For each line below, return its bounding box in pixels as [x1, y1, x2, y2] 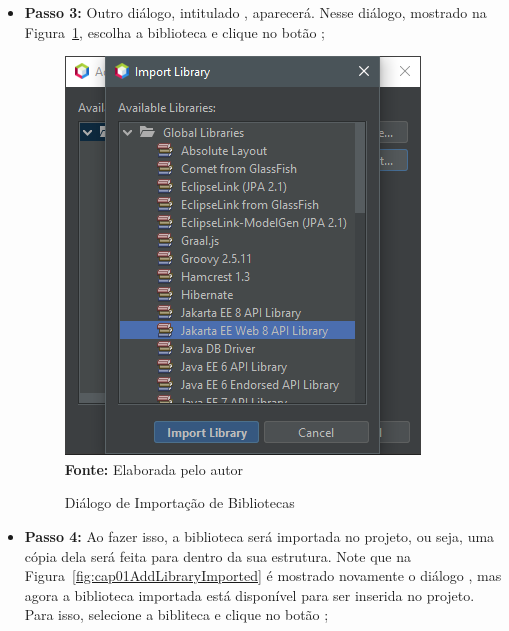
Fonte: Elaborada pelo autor [64, 458, 244, 479]
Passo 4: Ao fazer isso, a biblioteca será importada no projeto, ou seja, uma [24, 525, 495, 546]
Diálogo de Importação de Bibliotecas [64, 492, 295, 513]
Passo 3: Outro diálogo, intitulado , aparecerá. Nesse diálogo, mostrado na [24, 2, 487, 22]
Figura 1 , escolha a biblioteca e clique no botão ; [24, 21, 325, 42]
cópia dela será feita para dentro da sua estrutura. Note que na [24, 545, 411, 566]
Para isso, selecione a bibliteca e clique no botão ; [24, 604, 329, 625]
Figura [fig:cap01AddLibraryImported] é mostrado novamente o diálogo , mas [24, 565, 502, 586]
